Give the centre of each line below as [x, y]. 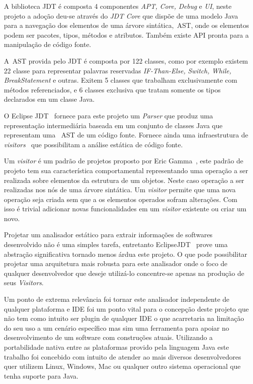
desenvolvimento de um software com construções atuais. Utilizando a [108, 337]
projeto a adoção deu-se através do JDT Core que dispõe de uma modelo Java [121, 15]
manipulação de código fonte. [48, 44]
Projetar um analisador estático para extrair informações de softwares [108, 235]
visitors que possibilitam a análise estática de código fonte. [94, 144]
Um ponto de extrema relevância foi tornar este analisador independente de [117, 299]
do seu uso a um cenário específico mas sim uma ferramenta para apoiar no [116, 328]
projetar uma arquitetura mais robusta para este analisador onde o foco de [116, 263]
